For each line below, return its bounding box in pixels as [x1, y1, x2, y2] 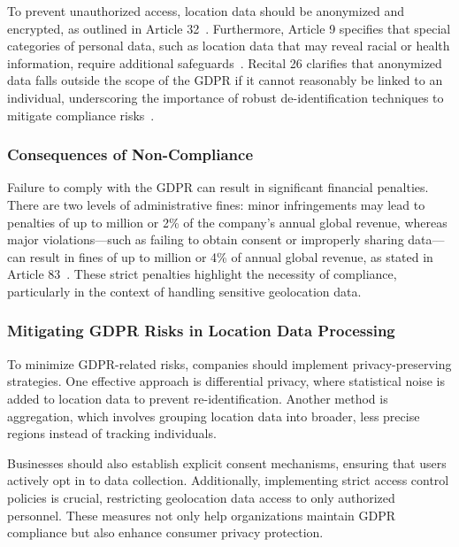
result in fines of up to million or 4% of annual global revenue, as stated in [29, 247, 433, 266]
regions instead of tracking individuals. [7, 424, 217, 443]
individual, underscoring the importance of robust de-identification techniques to [7, 88, 444, 106]
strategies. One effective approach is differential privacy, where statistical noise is [7, 372, 445, 390]
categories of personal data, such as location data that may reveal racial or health [7, 36, 450, 55]
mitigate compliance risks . [7, 105, 155, 124]
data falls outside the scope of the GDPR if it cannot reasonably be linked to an [7, 71, 443, 89]
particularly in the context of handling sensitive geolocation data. [7, 281, 362, 300]
